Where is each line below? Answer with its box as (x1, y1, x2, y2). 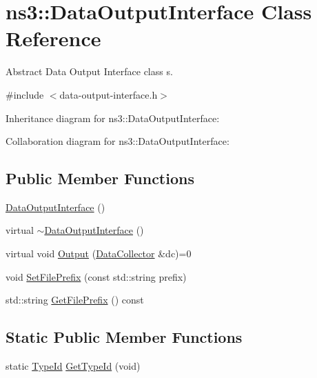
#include (6, 87, 44, 101)
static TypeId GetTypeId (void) (6, 359, 141, 373)
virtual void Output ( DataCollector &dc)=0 (6, 246, 192, 261)
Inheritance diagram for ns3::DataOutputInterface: (6, 110, 220, 125)
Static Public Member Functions (6, 326, 243, 348)
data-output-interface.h (59, 87, 158, 101)
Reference (6, 24, 101, 52)
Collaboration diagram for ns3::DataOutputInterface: (6, 134, 229, 148)
